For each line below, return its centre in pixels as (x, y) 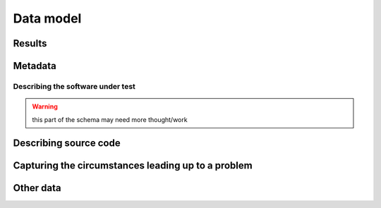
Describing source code (67, 143)
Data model (47, 18)
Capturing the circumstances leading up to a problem (133, 166)
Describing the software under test (74, 86)
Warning (45, 106)
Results (30, 43)
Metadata (35, 66)
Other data (37, 188)
